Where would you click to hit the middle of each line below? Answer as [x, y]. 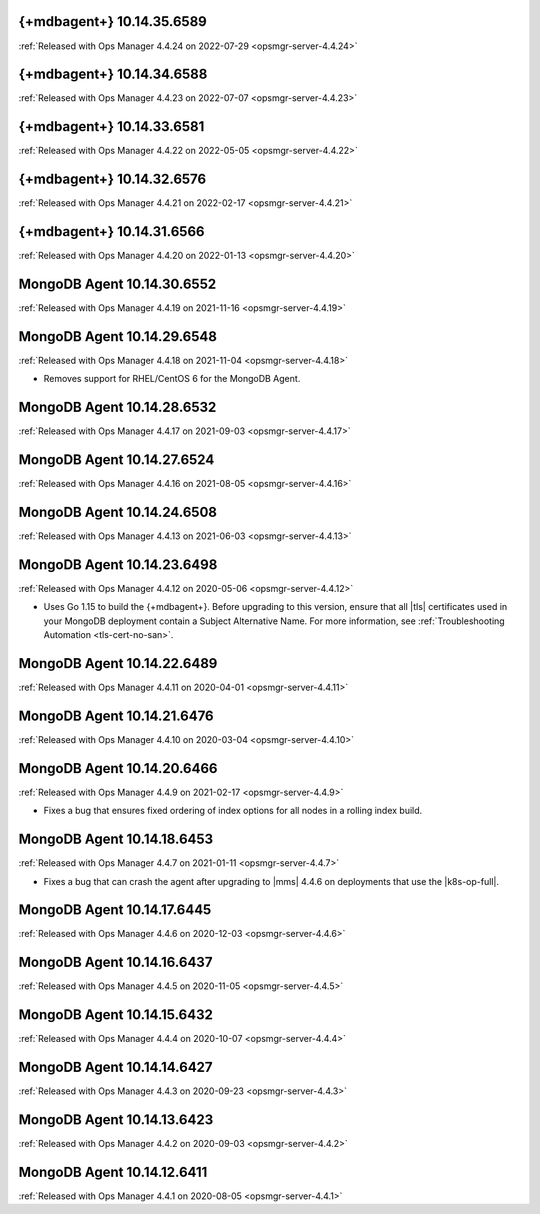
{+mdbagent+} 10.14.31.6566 [111, 231]
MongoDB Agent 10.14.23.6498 [118, 564]
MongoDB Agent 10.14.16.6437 [115, 962]
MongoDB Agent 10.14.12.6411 [113, 1171]
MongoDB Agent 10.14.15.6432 [116, 1015]
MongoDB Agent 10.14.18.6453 [116, 839]
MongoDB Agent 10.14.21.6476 [116, 715]
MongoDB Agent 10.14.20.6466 [118, 768]
